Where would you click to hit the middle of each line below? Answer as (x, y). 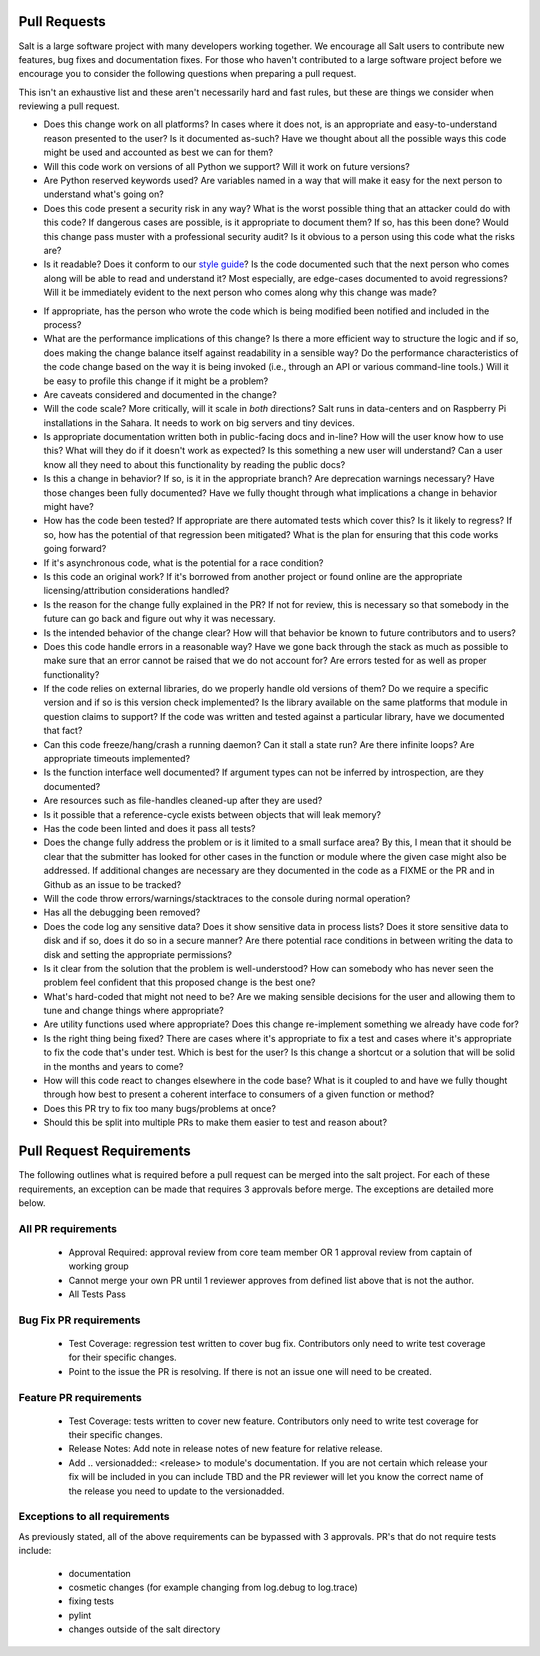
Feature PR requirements (80, 1397)
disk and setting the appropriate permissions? (137, 954)
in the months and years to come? (113, 1066)
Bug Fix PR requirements (79, 1320)
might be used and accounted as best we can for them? (158, 152)
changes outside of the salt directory (144, 1629)
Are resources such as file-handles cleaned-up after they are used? (183, 801)
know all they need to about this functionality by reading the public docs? (194, 464)
